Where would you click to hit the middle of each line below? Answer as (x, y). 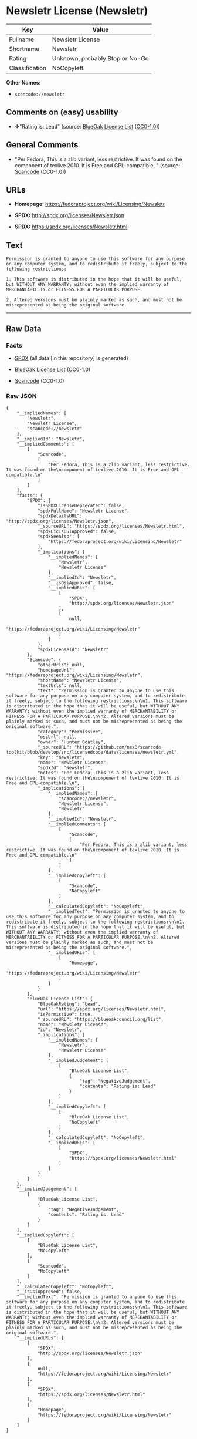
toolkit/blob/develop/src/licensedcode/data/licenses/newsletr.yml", (93, 753)
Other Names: (23, 82)
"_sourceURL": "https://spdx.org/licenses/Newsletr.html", (111, 527)
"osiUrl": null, (57, 737)
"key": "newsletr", (61, 758)
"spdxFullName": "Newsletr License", (84, 511)
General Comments (42, 145)
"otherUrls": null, (61, 665)
